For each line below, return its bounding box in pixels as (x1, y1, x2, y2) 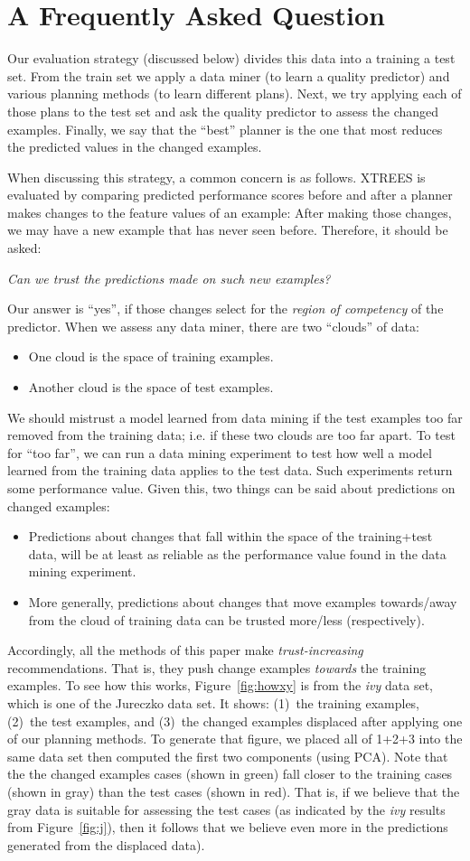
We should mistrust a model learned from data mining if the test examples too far (7, 407, 463, 426)
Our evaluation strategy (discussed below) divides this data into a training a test (7, 49, 456, 68)
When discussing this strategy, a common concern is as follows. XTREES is (7, 167, 426, 186)
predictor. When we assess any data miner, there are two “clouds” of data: (7, 316, 419, 335)
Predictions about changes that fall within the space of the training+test (28, 527, 433, 546)
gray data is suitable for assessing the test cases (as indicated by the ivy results (7, 800, 446, 819)
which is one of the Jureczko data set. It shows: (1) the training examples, (7, 693, 420, 712)
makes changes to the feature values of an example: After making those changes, (7, 202, 452, 221)
